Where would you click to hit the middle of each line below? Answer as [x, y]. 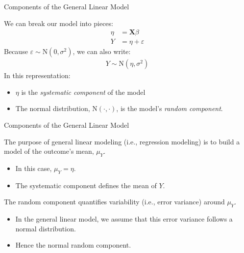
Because [16, 51]
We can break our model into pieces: [59, 23]
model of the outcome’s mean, [49, 151]
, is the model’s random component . [170, 108]
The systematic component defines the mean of [86, 185]
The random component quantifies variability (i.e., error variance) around [114, 202]
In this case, [34, 168]
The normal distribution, [53, 108]
